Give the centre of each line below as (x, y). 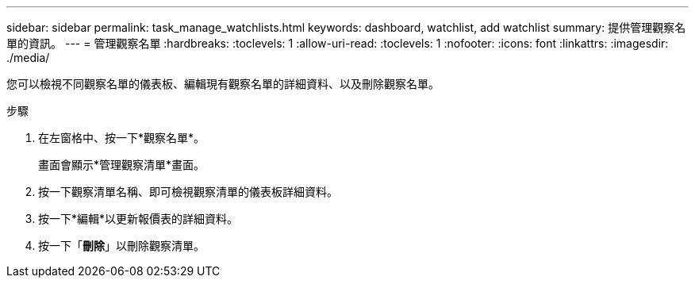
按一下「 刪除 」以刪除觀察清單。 (121, 246)
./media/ (28, 58)
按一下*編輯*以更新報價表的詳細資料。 (138, 219)
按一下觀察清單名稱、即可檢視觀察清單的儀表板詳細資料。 (188, 192)
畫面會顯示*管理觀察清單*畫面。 (122, 165)
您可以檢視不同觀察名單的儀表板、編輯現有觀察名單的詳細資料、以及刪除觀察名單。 (223, 84)
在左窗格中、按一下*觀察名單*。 (122, 138)
